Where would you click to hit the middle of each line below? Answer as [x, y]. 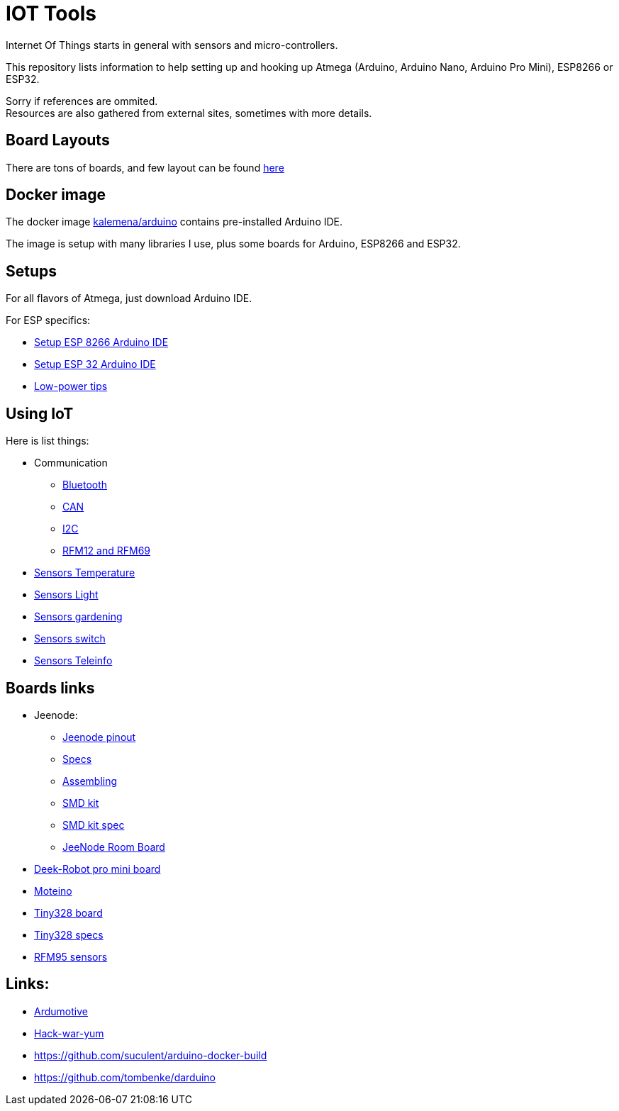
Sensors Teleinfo [73, 661]
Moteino [53, 891]
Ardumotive [61, 1011]
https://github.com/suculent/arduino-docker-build [151, 1055]
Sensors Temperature [85, 573]
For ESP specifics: [48, 320]
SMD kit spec [94, 825]
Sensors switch [70, 639]
